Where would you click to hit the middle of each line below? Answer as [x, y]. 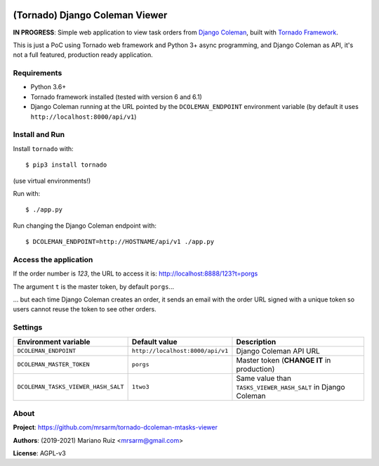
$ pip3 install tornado [66, 165]
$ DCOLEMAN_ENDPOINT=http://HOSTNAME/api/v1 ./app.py [120, 242]
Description [256, 342]
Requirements [38, 73]
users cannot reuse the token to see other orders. [85, 309]
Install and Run [39, 135]
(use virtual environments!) [52, 181]
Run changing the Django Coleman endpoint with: [85, 226]
